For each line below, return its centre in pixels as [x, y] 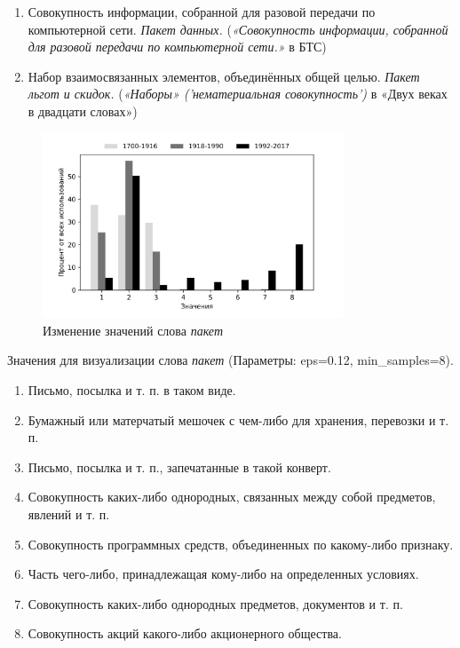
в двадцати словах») [83, 111]
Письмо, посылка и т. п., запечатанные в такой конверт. [179, 466]
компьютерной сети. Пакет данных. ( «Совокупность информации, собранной [238, 29]
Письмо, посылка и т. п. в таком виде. [132, 390]
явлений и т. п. [69, 514]
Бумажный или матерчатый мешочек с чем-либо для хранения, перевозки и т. [238, 419]
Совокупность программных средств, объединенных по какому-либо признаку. [241, 544]
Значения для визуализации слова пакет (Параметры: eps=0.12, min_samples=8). [230, 360]
